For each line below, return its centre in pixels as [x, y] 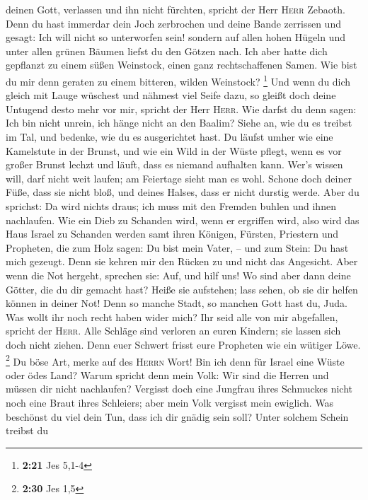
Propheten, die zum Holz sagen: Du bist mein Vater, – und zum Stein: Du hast [177, 247]
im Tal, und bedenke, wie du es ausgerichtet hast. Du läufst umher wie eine [169, 136]
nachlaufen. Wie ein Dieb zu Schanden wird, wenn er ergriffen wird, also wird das [183, 220]
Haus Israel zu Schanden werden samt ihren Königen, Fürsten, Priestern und [172, 234]
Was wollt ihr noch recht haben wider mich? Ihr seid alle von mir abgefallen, [172, 316]
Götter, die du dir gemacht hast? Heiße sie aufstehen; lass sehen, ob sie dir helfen [182, 289]
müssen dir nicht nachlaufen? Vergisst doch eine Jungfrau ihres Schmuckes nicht [179, 389]
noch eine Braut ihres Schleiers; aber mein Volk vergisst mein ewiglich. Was [170, 402]
